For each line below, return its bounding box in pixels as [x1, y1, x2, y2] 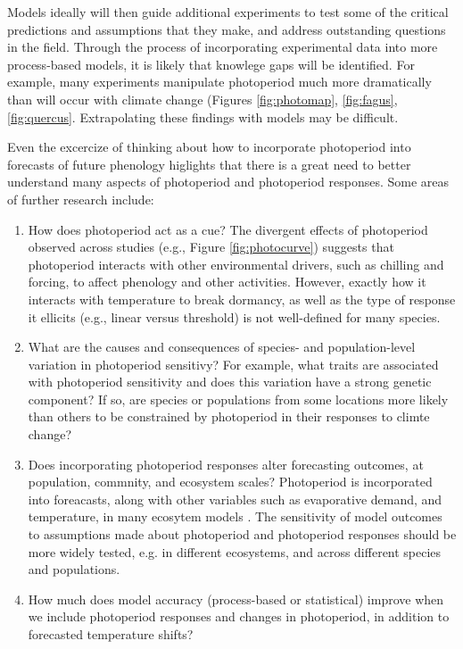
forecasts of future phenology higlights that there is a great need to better [7, 154, 411, 173]
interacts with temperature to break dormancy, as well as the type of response [28, 289, 456, 308]
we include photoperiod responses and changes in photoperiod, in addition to [28, 607, 450, 626]
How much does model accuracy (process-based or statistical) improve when [28, 589, 444, 608]
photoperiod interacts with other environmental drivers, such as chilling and [28, 254, 444, 273]
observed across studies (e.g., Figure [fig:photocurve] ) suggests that [28, 237, 394, 256]
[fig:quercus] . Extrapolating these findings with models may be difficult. [7, 107, 399, 126]
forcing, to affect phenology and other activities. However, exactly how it [28, 272, 426, 291]
